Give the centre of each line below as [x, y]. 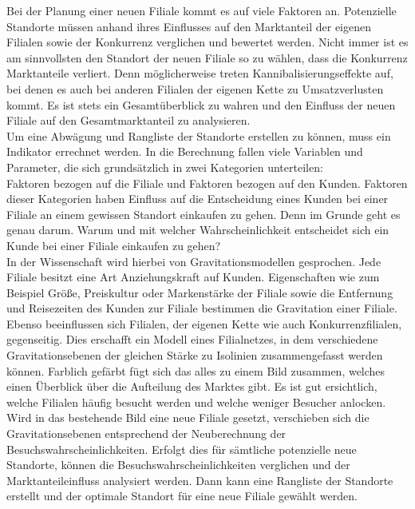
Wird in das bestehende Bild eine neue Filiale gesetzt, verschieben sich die [188, 418]
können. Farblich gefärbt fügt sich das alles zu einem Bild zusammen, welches [196, 370]
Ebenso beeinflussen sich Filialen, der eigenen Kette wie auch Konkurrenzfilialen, [204, 323]
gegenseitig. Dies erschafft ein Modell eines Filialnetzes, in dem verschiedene [192, 339]
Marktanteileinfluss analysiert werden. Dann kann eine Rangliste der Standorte [200, 480]
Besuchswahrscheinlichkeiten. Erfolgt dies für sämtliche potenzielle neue [182, 449]
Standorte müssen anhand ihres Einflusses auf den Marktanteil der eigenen [189, 26]
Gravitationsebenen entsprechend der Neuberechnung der [146, 433]
